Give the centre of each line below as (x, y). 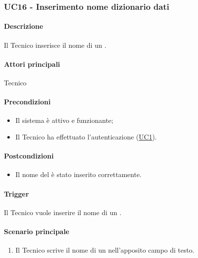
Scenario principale (37, 231)
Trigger (17, 193)
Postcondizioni (29, 156)
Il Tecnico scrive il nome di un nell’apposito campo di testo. (105, 250)
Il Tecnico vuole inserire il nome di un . (63, 212)
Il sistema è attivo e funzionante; (64, 120)
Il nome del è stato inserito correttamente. (79, 174)
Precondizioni (27, 102)
